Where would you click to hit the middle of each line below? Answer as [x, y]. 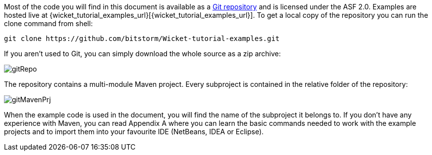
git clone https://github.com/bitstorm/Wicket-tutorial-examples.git [142, 39]
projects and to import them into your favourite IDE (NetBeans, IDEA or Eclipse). [134, 132]
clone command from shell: [49, 23]
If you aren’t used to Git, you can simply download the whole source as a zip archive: [142, 54]
